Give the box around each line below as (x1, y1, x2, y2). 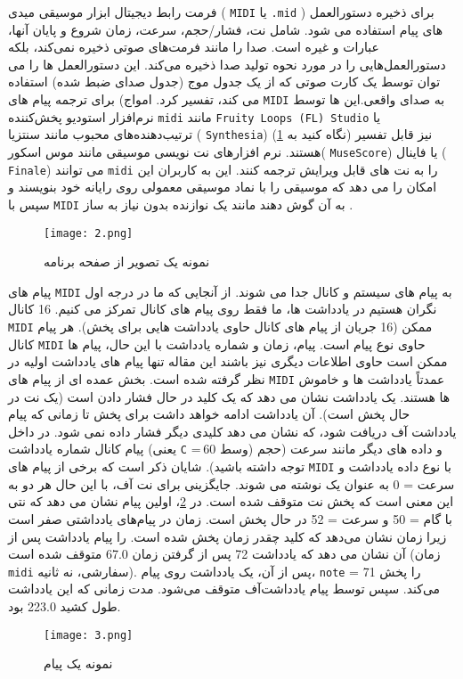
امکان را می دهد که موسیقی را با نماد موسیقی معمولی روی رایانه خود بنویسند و (8, 177, 437, 196)
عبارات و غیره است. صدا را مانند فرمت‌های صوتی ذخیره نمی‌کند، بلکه (8, 37, 379, 56)
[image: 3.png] (44, 628, 134, 642)
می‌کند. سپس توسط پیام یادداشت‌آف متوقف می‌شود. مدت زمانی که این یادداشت (8, 579, 441, 598)
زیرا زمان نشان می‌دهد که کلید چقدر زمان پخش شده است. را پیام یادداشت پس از (8, 527, 447, 545)
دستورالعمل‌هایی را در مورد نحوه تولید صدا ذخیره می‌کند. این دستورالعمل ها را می (8, 54, 446, 73)
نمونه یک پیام (44, 654, 113, 673)
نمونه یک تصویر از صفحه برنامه (44, 252, 210, 271)
